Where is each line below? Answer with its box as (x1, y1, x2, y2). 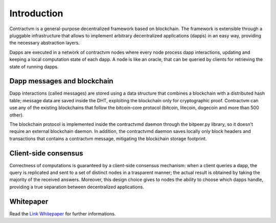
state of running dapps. (9, 63, 59, 70)
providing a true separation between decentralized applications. (9, 184, 144, 190)
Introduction (9, 8, 63, 19)
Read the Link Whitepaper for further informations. (9, 210, 116, 217)
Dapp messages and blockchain (9, 77, 113, 85)
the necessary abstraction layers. (9, 40, 80, 46)
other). (9, 111, 24, 118)
